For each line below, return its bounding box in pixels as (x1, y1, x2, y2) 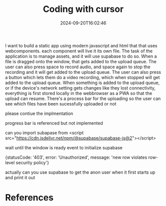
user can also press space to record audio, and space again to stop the (5, 64, 151, 70)
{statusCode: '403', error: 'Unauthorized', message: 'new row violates (5, 154, 148, 160)
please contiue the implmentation (5, 110, 73, 116)
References (5, 192, 54, 204)
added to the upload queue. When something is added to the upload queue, (5, 80, 160, 86)
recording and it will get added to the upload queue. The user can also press (5, 69, 161, 75)
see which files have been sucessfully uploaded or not (5, 101, 116, 106)
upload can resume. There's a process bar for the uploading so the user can (5, 96, 161, 102)
